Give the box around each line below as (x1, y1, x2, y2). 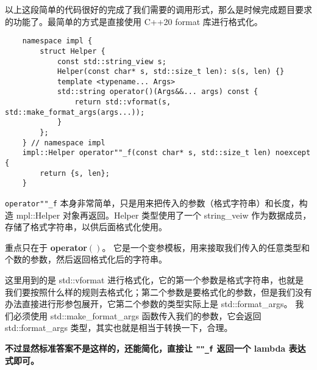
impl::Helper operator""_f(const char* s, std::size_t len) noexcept (22, 148, 311, 158)
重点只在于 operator (5, 241, 87, 253)
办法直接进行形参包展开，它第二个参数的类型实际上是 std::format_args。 (5, 297, 293, 310)
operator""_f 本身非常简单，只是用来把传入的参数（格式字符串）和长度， (5, 197, 299, 209)
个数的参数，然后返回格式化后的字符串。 (5, 253, 167, 266)
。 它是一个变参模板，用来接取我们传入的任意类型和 (102, 241, 310, 253)
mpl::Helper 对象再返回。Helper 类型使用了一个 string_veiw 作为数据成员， (16, 208, 312, 221)
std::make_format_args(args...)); (5, 107, 145, 117)
